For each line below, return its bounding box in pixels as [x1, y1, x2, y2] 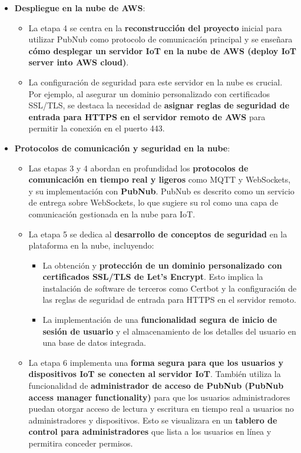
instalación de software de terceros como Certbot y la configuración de [42, 282, 297, 294]
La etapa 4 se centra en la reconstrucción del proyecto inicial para [28, 21, 282, 34]
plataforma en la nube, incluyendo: [28, 239, 154, 252]
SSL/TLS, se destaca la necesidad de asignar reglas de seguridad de [28, 99, 290, 111]
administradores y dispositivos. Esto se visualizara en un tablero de [28, 414, 277, 426]
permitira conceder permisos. [28, 437, 133, 449]
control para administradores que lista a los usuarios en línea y [28, 425, 272, 438]
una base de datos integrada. [42, 336, 146, 349]
